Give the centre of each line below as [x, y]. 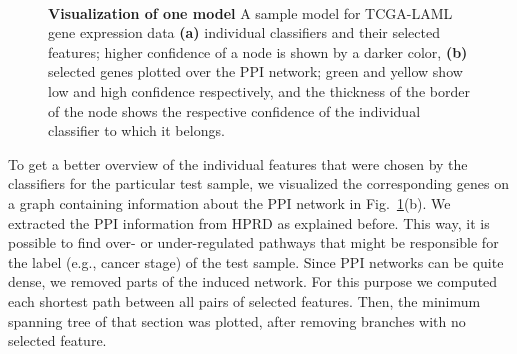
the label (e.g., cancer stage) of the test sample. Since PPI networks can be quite [256, 261]
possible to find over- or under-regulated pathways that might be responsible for [253, 242]
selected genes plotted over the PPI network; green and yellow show [255, 71]
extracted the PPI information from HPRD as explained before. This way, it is [249, 222]
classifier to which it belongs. [136, 130]
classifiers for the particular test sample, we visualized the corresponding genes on [258, 183]
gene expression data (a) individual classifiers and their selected [244, 32]
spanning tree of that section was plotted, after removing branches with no [237, 320]
